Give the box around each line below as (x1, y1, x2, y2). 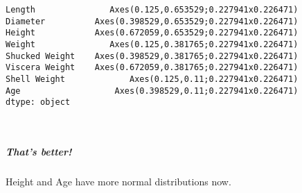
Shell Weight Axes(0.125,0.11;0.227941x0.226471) (6, 74, 299, 84)
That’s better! (6, 144, 72, 159)
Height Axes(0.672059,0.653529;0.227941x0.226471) (6, 28, 299, 38)
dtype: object (6, 97, 71, 108)
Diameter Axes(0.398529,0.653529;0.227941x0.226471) (6, 16, 299, 26)
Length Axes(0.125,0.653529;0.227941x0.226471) (6, 5, 299, 15)
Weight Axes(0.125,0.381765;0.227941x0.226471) (6, 39, 299, 49)
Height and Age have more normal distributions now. (6, 174, 231, 189)
